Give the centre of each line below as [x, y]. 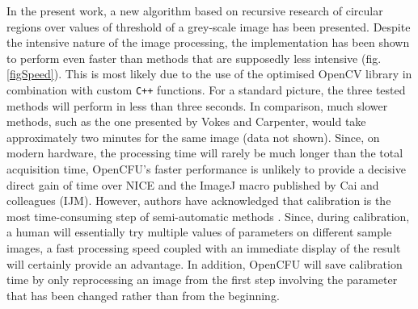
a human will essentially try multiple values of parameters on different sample [199, 232]
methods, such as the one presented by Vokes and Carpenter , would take [186, 121]
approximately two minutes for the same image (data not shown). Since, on [193, 137]
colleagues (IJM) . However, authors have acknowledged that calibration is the [199, 200]
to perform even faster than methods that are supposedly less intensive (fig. [194, 58]
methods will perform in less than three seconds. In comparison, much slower [197, 105]
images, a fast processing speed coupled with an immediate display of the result [204, 247]
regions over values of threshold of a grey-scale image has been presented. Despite [209, 26]
